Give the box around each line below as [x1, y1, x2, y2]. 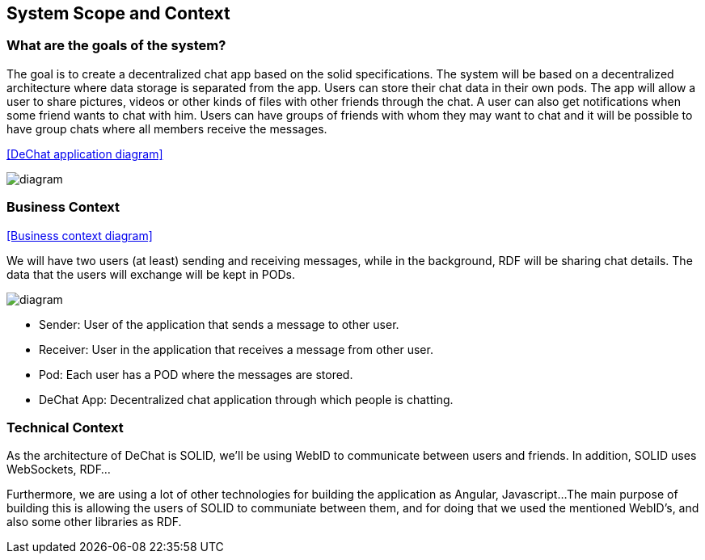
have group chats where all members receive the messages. [6, 121, 327, 136]
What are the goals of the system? [6, 37, 226, 54]
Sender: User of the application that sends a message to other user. [39, 317, 399, 331]
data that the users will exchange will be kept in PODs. [6, 267, 295, 281]
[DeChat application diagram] [6, 146, 163, 161]
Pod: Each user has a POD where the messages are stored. [39, 367, 353, 381]
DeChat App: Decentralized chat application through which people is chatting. [39, 392, 454, 406]
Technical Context [6, 419, 124, 436]
